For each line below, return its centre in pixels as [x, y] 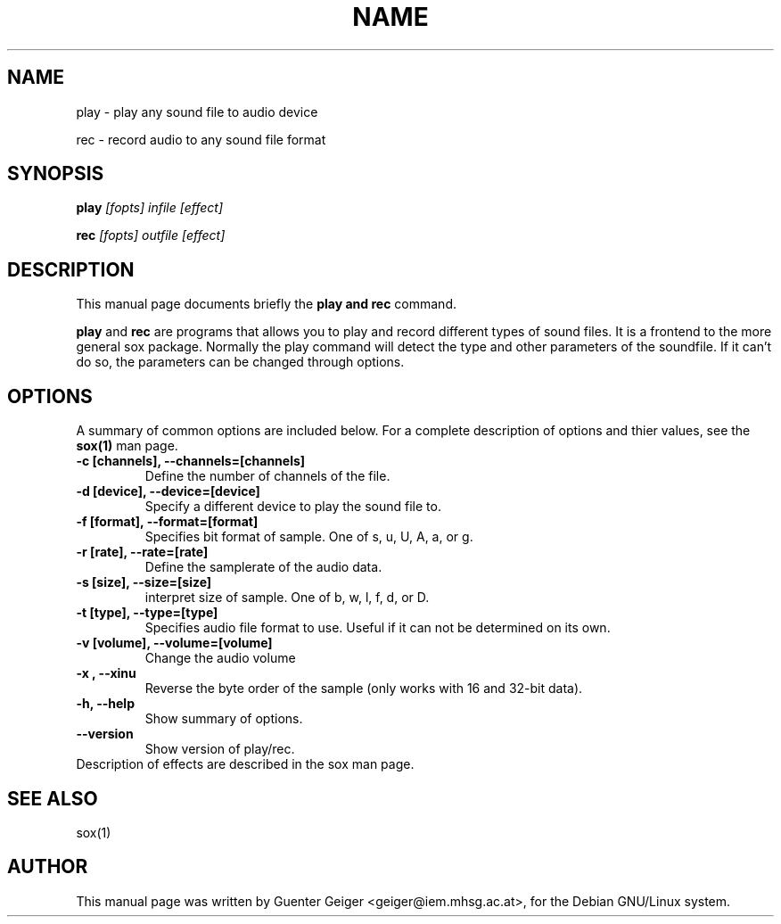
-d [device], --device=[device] [168, 491]
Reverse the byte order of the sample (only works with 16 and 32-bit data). [364, 689]
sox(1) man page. [127, 446]
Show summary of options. [224, 719]
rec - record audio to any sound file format [201, 139]
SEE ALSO [53, 798]
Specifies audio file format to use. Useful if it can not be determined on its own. [378, 628]
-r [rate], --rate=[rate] [142, 552]
